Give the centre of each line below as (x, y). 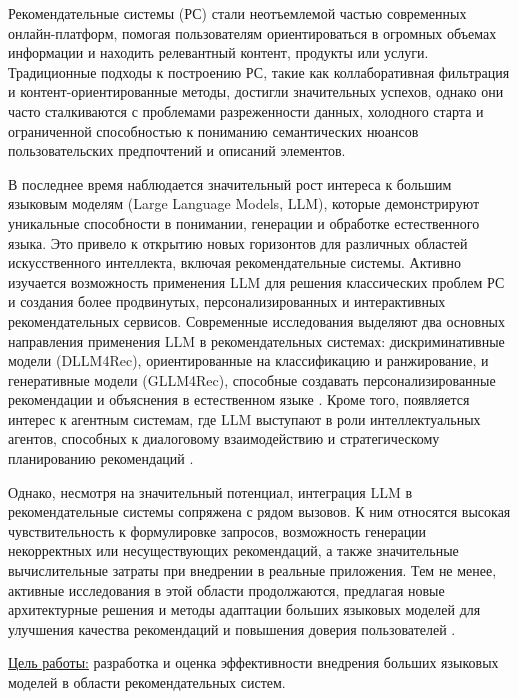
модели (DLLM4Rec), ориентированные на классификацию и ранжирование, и (248, 360)
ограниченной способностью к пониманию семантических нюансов (213, 130)
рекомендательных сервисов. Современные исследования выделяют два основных (257, 320)
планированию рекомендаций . (101, 458)
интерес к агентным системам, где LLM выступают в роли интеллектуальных (244, 418)
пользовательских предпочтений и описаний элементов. (177, 150)
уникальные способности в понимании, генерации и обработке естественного (244, 222)
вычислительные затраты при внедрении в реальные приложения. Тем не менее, (252, 570)
